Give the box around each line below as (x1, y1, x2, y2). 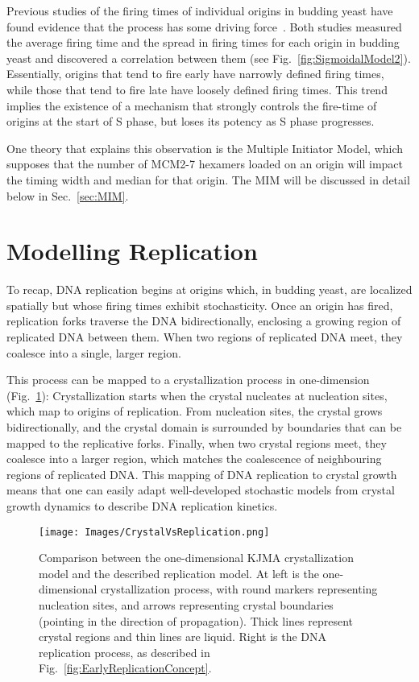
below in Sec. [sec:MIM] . (6, 187, 129, 204)
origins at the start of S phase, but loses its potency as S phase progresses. (6, 113, 375, 130)
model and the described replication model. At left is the (39, 564, 319, 581)
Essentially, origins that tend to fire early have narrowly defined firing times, (6, 65, 384, 82)
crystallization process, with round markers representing (101, 581, 378, 597)
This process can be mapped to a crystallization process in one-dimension (6, 371, 370, 388)
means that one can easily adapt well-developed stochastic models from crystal (6, 482, 395, 498)
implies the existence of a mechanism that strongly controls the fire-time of (6, 97, 377, 114)
